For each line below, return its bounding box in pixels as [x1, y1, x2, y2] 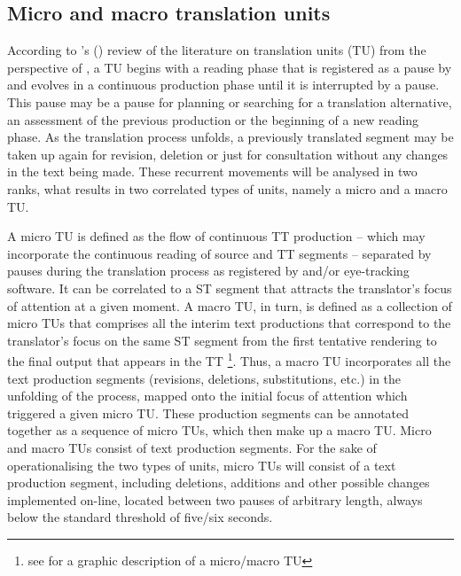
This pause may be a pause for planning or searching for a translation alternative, [7, 92, 452, 111]
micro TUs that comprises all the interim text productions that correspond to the [7, 314, 451, 332]
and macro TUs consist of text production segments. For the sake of [7, 438, 377, 456]
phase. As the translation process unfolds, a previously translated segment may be [7, 128, 454, 146]
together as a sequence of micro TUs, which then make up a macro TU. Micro [7, 421, 432, 440]
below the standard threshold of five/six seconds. [7, 508, 273, 526]
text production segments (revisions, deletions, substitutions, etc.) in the [7, 369, 402, 387]
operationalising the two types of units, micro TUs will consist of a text [7, 455, 396, 474]
